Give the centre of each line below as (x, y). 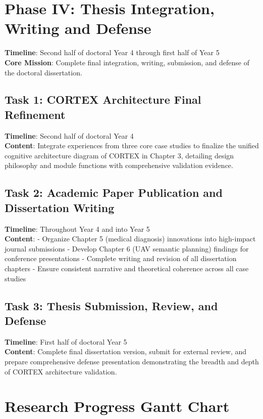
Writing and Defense (78, 28)
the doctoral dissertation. (43, 72)
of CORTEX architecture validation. (61, 371)
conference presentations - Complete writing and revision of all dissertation (121, 258)
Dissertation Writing (60, 207)
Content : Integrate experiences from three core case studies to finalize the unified (132, 145)
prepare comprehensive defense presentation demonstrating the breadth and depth (132, 361)
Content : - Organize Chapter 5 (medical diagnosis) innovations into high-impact (130, 239)
